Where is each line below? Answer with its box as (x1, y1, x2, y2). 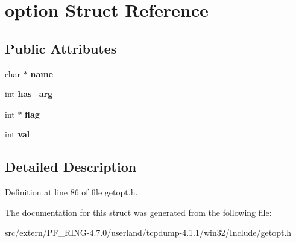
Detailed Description (5, 157, 137, 176)
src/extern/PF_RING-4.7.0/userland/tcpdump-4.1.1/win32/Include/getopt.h (5, 226, 292, 239)
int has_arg (5, 87, 53, 100)
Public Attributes (5, 39, 117, 57)
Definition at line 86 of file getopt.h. (5, 186, 138, 198)
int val (5, 128, 30, 140)
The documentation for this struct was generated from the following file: (5, 206, 272, 218)
